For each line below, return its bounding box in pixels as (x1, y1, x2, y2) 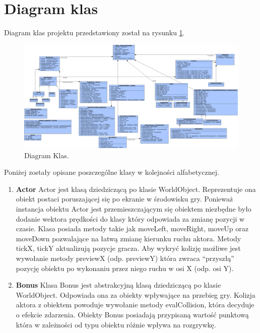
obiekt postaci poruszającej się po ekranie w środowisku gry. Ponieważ (16, 193, 233, 204)
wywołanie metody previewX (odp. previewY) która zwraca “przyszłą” (16, 253, 234, 263)
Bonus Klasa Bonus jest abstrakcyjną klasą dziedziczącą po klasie (16, 280, 221, 290)
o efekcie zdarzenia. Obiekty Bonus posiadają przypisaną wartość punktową (16, 309, 249, 319)
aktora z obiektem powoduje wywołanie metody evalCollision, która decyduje (16, 299, 254, 310)
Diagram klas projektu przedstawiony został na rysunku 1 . (4, 27, 185, 38)
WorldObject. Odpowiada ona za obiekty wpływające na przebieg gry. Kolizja (16, 289, 255, 300)
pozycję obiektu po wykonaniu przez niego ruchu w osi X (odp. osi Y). (16, 262, 234, 273)
